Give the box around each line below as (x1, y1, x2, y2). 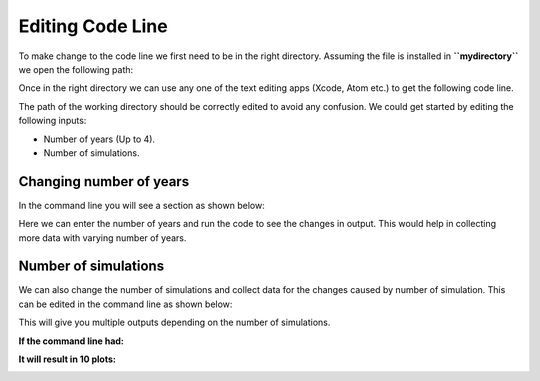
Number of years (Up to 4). (43, 133, 155, 145)
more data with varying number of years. (18, 231, 187, 244)
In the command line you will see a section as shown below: (18, 199, 265, 211)
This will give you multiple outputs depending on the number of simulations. (18, 316, 331, 329)
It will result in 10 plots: (18, 353, 117, 365)
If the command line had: (18, 335, 125, 347)
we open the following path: (18, 63, 134, 75)
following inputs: (18, 115, 87, 127)
